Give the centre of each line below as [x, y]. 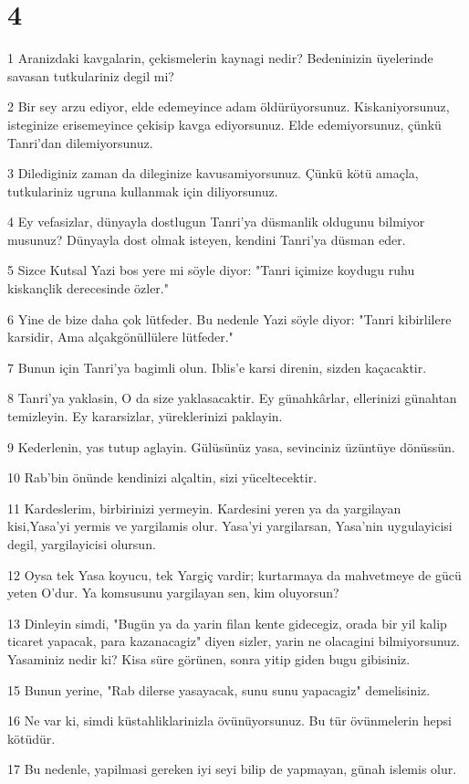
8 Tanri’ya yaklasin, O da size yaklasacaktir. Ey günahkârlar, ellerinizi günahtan [232, 398]
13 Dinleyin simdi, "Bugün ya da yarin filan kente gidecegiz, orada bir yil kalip [227, 623]
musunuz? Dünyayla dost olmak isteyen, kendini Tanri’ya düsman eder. [207, 239]
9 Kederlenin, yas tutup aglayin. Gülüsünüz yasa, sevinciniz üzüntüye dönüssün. [231, 446]
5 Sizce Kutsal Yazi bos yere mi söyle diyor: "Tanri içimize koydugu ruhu [211, 270]
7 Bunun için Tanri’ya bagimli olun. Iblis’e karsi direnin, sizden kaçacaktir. [217, 367]
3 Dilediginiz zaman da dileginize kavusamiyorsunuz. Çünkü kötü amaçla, [213, 173]
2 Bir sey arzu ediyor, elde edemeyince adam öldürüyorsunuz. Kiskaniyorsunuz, [229, 106]
